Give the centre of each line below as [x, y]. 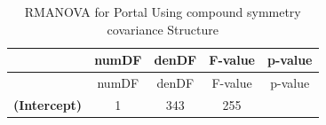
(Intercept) [48, 104]
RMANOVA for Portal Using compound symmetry [163, 12]
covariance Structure [163, 29]
